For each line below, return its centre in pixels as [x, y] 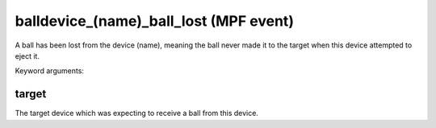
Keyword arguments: [50, 71]
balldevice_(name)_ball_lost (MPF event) [155, 21]
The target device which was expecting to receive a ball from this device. [136, 114]
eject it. [27, 56]
